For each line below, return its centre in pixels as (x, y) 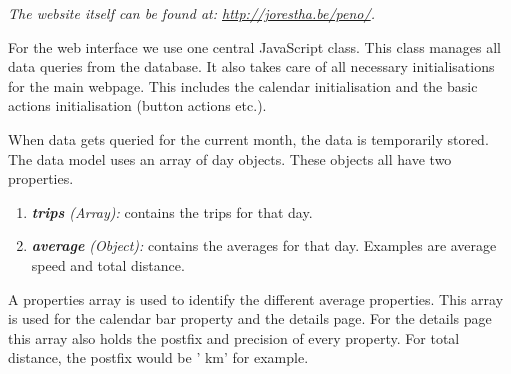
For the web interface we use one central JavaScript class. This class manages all (254, 46)
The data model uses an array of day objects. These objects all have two (230, 158)
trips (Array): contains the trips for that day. (172, 211)
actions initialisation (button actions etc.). (137, 105)
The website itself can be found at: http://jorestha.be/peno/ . (191, 13)
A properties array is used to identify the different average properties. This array (256, 298)
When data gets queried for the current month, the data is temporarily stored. (248, 138)
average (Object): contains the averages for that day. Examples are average (264, 245)
